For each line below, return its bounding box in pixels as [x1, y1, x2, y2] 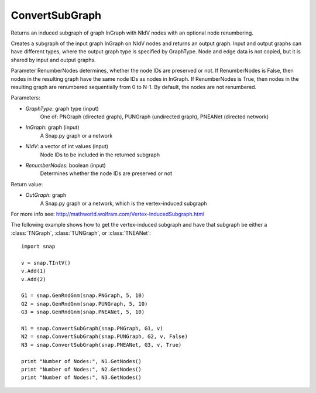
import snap [21, 243, 56, 250]
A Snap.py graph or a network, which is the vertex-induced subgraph [40, 200, 207, 207]
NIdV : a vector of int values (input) [25, 143, 108, 150]
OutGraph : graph [25, 192, 67, 199]
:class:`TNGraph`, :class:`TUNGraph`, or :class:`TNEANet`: [11, 229, 152, 237]
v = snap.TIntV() [21, 259, 71, 266]
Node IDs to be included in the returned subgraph [40, 151, 160, 158]
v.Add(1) [21, 268, 46, 275]
